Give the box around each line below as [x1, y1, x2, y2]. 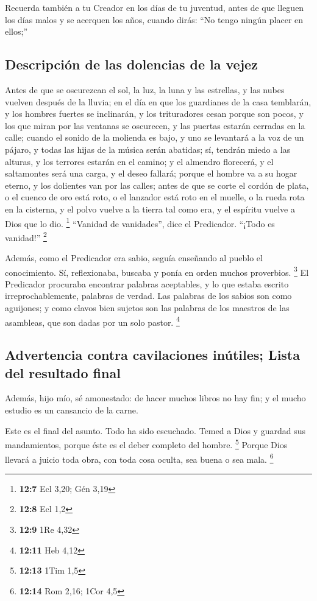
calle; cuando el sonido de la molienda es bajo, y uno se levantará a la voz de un [5, 131, 304, 144]
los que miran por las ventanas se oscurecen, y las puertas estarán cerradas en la [5, 119, 305, 132]
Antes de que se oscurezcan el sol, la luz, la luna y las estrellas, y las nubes [5, 83, 285, 96]
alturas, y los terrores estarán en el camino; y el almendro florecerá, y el [5, 155, 274, 167]
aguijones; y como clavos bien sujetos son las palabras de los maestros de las [5, 301, 290, 314]
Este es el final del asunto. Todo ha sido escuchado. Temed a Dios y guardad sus [5, 424, 305, 437]
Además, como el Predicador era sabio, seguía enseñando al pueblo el [5, 251, 263, 264]
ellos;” [5, 25, 28, 38]
